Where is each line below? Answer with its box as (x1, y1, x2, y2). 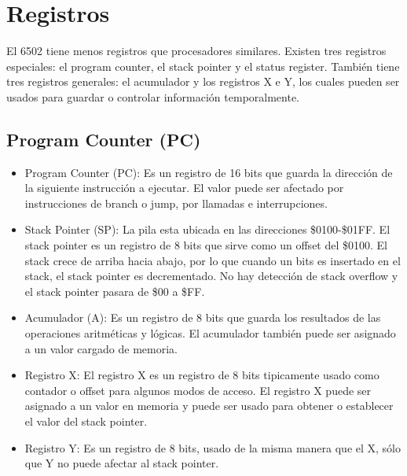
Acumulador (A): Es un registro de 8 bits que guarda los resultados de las (24, 309, 381, 326)
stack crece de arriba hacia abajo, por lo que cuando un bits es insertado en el (24, 252, 401, 268)
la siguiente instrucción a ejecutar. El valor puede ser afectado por (24, 179, 344, 196)
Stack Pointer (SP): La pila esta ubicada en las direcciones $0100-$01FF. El (24, 221, 390, 238)
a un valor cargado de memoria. (24, 340, 178, 356)
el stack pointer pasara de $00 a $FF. (24, 282, 205, 299)
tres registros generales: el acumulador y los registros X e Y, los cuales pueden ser (6, 73, 400, 90)
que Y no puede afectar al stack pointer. (24, 455, 219, 471)
